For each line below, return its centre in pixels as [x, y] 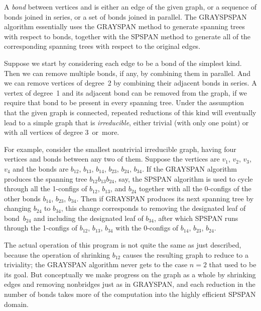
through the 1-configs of [41, 228]
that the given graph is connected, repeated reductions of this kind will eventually [130, 112]
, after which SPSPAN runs [196, 218]
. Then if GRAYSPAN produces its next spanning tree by [165, 198]
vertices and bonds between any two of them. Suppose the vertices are [112, 159]
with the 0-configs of [147, 228]
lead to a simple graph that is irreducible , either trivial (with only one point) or [126, 122]
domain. [17, 304]
